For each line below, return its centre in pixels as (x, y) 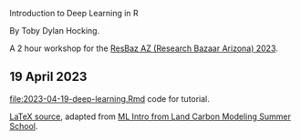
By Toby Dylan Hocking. (55, 30)
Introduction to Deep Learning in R (74, 13)
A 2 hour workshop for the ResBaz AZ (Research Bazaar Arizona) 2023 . (144, 48)
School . (24, 125)
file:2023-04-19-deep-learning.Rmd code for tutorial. (109, 98)
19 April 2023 (48, 77)
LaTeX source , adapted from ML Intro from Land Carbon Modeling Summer (150, 116)
